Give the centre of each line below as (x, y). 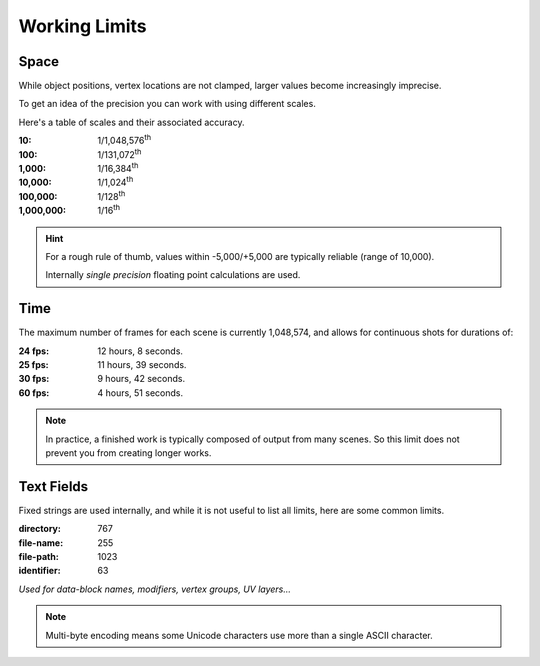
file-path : (38, 557)
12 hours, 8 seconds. (140, 351)
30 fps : (34, 379)
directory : (40, 529)
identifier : (39, 571)
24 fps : (34, 351)
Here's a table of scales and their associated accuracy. (131, 122)
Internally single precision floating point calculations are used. (173, 275)
